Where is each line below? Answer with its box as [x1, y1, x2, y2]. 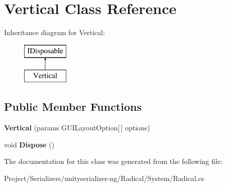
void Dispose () [4, 139, 55, 149]
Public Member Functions [4, 99, 142, 114]
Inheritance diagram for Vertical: [4, 27, 105, 38]
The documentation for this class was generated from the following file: [4, 156, 222, 166]
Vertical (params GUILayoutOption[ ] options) [4, 122, 150, 133]
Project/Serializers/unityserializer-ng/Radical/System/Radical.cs [4, 172, 204, 183]
